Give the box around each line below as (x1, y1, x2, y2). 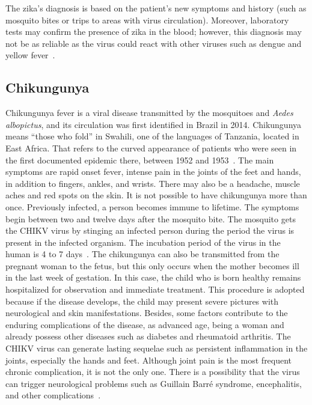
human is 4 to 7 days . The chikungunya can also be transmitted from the (5, 248, 280, 260)
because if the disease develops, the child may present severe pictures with (5, 294, 279, 307)
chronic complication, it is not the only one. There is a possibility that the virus (5, 365, 300, 378)
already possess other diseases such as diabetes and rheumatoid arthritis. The (5, 330, 291, 343)
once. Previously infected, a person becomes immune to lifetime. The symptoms (5, 200, 299, 213)
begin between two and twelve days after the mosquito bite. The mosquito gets (5, 212, 296, 225)
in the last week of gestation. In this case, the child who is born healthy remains (5, 271, 301, 284)
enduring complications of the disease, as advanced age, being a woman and (5, 318, 284, 330)
